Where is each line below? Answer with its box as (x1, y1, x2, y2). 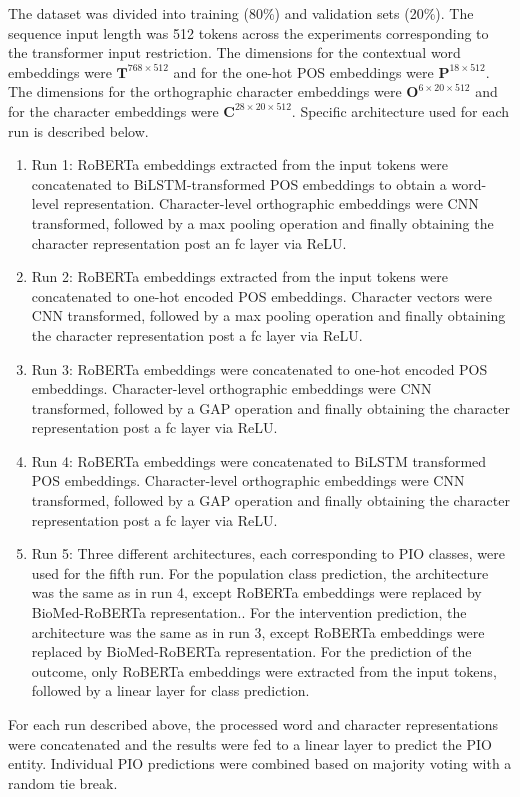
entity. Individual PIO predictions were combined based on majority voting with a (8, 753, 512, 774)
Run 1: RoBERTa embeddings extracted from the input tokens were (31, 154, 448, 175)
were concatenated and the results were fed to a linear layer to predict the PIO (8, 733, 492, 754)
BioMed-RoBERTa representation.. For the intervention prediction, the (31, 602, 467, 623)
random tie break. (8, 772, 118, 793)
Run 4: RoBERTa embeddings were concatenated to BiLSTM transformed (31, 450, 487, 471)
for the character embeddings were (8, 100, 219, 121)
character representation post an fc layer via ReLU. (31, 232, 347, 253)
